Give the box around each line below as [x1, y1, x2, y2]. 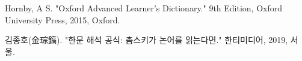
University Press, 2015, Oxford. [5, 13, 120, 26]
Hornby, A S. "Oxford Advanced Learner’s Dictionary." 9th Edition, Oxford [5, 2, 283, 14]
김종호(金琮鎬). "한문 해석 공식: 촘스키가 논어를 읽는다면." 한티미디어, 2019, [5, 33, 288, 46]
